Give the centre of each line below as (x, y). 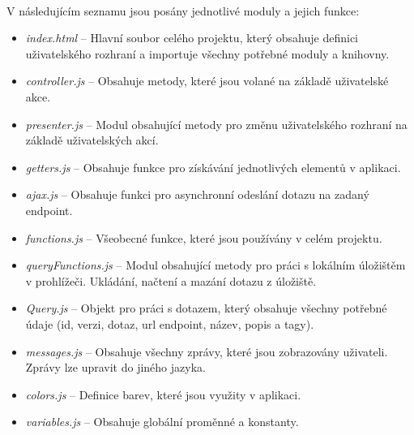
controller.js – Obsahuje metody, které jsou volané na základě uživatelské (207, 81)
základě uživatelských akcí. (92, 140)
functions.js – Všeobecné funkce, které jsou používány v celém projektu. (204, 237)
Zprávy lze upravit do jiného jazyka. (115, 367)
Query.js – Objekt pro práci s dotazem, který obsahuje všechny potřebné (206, 308)
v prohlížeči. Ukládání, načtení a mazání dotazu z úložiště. (171, 280)
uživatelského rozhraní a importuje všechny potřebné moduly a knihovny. (207, 53)
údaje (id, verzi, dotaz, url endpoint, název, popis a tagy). (170, 323)
